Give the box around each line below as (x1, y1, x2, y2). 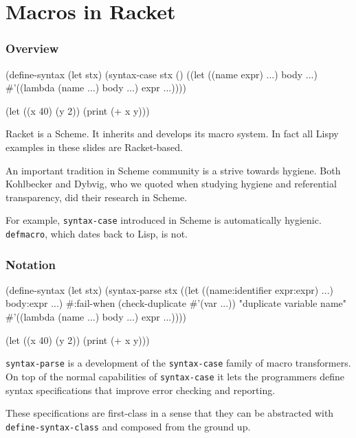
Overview (5, 40, 59, 57)
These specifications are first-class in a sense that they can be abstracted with (5, 406, 334, 420)
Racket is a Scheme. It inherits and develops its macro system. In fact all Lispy (5, 126, 339, 141)
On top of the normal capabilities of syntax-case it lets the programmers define (5, 369, 344, 383)
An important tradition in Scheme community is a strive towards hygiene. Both (5, 163, 341, 177)
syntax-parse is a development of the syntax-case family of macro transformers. (5, 356, 351, 370)
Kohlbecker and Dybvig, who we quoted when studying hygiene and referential (5, 176, 337, 191)
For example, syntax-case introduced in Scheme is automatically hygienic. (5, 213, 322, 227)
